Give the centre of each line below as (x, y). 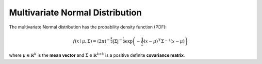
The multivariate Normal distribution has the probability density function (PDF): (88, 27)
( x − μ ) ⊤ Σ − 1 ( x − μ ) (164, 41)
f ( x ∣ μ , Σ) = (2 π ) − (91, 41)
